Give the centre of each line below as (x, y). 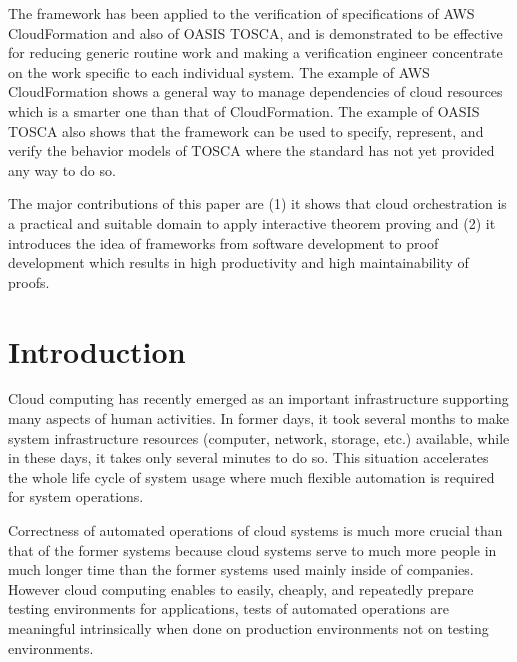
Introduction (97, 350)
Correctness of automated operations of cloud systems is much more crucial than (255, 530)
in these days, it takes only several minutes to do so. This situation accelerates (248, 457)
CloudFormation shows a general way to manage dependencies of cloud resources (255, 91)
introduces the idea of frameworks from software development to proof (223, 242)
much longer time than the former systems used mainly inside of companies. (241, 569)
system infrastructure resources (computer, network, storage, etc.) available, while (259, 437)
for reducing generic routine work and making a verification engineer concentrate (255, 52)
